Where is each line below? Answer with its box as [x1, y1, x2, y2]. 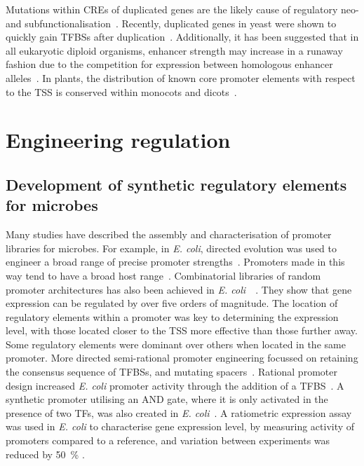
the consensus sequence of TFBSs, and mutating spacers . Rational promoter [6, 364, 337, 379]
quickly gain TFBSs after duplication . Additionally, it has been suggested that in [6, 29, 359, 44]
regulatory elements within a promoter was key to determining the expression [6, 309, 339, 324]
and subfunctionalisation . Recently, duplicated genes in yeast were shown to [6, 15, 337, 30]
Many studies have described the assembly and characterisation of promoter [6, 227, 332, 242]
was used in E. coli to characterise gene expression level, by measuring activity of [6, 419, 355, 434]
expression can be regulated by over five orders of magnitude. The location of [6, 296, 338, 310]
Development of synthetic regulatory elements [6, 173, 347, 195]
